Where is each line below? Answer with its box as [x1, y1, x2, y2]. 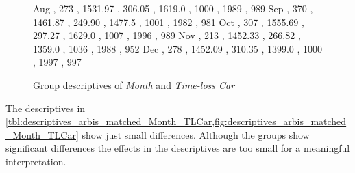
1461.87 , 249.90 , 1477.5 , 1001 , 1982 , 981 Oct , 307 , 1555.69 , [33, 14, 304, 29]
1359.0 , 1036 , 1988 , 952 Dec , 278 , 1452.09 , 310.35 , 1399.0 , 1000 [33, 41, 323, 55]
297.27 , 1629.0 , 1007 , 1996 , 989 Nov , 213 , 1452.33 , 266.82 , [33, 28, 301, 42]
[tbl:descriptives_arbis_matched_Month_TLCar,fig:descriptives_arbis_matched [5, 114, 347, 129]
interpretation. [5, 154, 66, 168]
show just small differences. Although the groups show [82, 127, 310, 142]
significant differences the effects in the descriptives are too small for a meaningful [5, 141, 350, 155]
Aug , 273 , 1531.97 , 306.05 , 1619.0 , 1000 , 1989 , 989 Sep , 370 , [33, 1, 313, 15]
